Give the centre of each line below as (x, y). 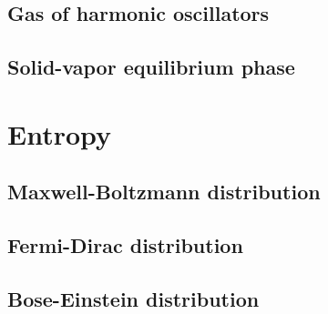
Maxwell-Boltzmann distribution (164, 192)
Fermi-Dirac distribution (125, 245)
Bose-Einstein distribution (133, 298)
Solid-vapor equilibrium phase (151, 67)
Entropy (60, 133)
